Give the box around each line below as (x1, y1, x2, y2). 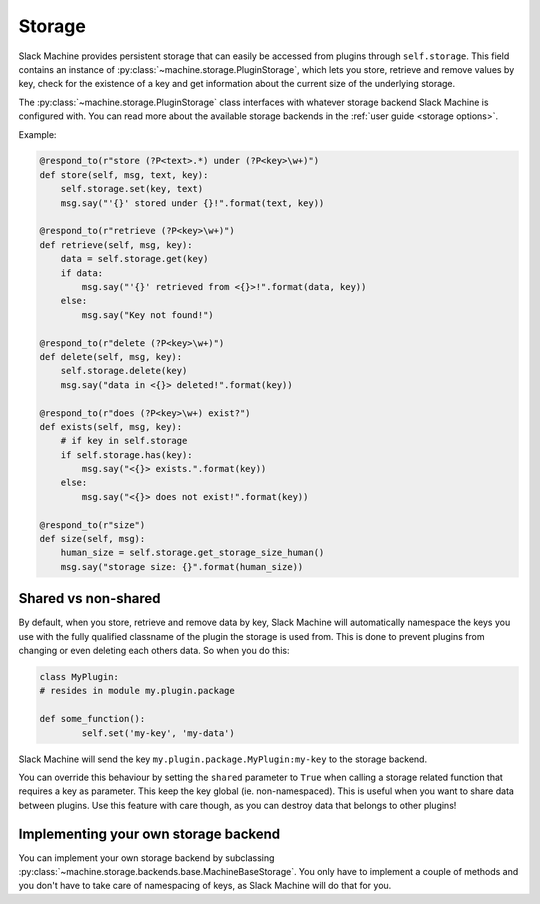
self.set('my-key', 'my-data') (81, 727, 235, 739)
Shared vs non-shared (18, 590, 161, 607)
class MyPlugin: (39, 671, 120, 683)
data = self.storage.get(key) (60, 253, 209, 265)
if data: (60, 267, 104, 279)
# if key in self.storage (60, 435, 188, 447)
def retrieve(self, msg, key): (39, 239, 194, 250)
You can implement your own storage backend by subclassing (18, 851, 275, 864)
